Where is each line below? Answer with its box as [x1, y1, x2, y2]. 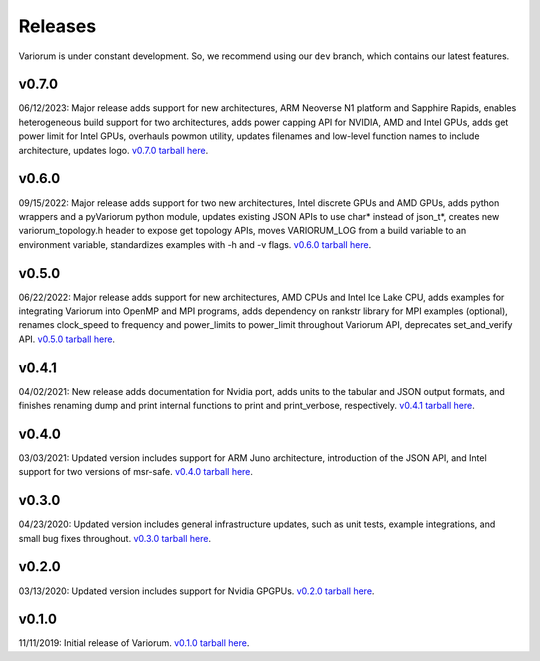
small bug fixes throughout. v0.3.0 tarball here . [18, 532, 212, 544]
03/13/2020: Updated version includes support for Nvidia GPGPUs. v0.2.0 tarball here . [18, 585, 375, 597]
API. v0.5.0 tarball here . [18, 333, 115, 345]
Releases [18, 15, 97, 37]
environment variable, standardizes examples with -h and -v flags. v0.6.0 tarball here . [18, 238, 372, 250]
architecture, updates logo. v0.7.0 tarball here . [18, 144, 209, 156]
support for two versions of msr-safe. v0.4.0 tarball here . [18, 466, 254, 478]
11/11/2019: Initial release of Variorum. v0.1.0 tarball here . [18, 637, 250, 649]
